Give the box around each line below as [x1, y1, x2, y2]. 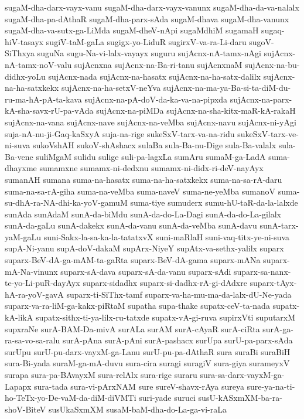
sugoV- [249, 35, 274, 47]
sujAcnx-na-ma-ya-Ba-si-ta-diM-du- [163, 81, 291, 94]
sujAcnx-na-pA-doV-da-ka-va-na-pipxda [84, 93, 228, 105]
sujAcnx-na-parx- [230, 93, 292, 105]
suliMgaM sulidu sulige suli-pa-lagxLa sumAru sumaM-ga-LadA [36, 150, 266, 162]
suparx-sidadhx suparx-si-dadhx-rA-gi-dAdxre [83, 277, 247, 289]
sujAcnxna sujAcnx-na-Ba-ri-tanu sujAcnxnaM [74, 58, 242, 70]
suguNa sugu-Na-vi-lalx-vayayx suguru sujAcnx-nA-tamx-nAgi [37, 47, 261, 59]
